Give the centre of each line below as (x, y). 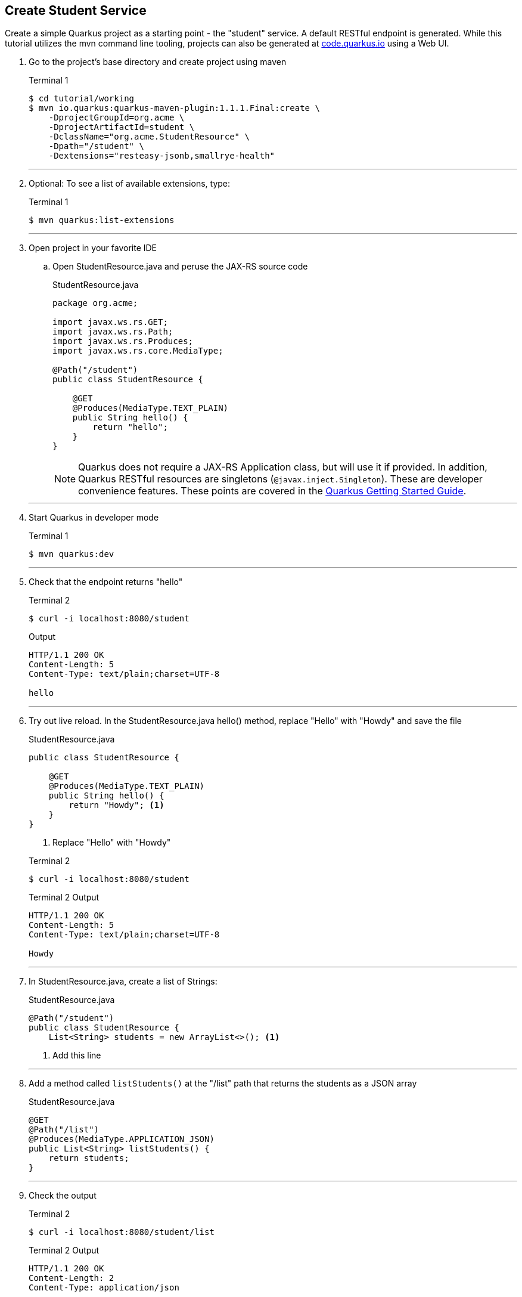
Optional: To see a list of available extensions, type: (130, 184)
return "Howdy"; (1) (116, 805)
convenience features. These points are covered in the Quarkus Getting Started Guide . (272, 491)
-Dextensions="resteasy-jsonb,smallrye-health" (162, 156)
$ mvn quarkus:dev (72, 554)
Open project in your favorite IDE (93, 248)
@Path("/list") (64, 1130)
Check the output (63, 1196)
